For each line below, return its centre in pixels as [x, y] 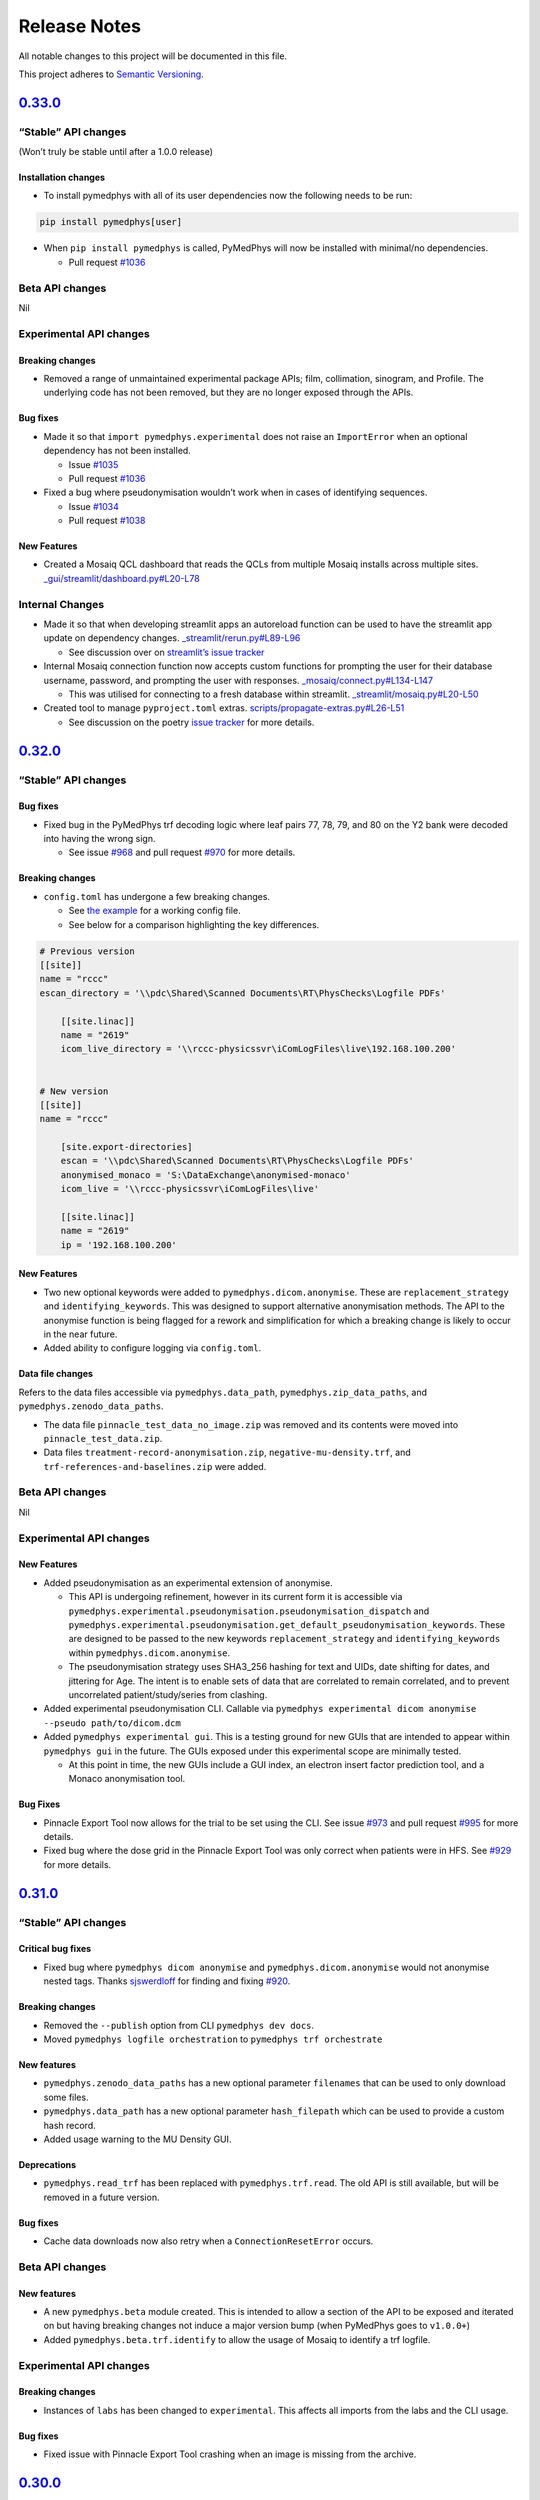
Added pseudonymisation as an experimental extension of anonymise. [188, 1582]
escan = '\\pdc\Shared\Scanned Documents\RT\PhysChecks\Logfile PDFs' [237, 1161]
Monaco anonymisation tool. [127, 1779]
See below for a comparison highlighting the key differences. [194, 924]
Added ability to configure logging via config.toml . [152, 1348]
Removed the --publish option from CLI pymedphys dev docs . [179, 2025]
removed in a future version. [101, 2197]
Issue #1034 [94, 506]
